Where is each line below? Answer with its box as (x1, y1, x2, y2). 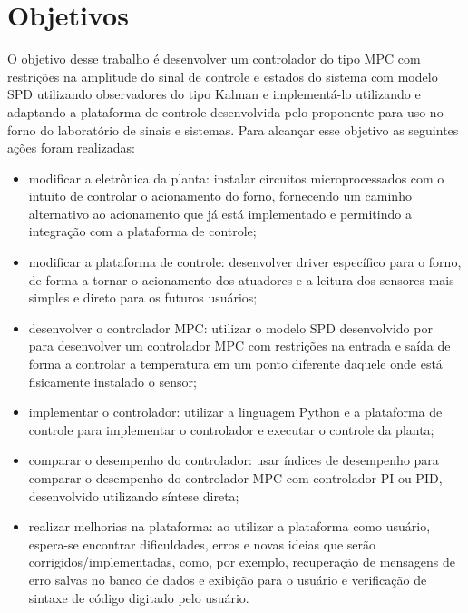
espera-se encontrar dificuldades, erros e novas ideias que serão (28, 534, 376, 553)
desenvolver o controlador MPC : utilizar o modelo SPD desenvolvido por (28, 318, 433, 337)
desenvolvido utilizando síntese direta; (28, 486, 239, 505)
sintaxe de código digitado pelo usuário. (28, 588, 249, 607)
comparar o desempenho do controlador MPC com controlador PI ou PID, (28, 469, 443, 487)
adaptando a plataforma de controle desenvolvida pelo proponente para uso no (7, 102, 444, 121)
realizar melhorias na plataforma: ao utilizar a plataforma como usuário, (28, 517, 431, 536)
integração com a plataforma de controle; (28, 222, 257, 241)
